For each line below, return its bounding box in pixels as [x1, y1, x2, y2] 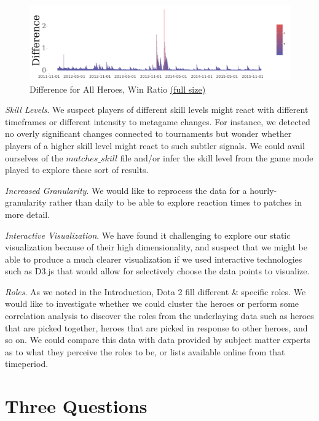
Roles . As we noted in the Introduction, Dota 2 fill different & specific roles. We [5, 285, 306, 298]
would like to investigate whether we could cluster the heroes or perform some [5, 297, 299, 310]
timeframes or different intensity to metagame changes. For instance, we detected [5, 115, 310, 128]
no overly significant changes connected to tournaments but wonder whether [5, 127, 292, 140]
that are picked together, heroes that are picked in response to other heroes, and [5, 321, 308, 334]
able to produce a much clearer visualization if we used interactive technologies [5, 252, 302, 265]
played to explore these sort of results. [5, 163, 149, 176]
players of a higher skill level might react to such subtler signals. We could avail [5, 139, 305, 152]
